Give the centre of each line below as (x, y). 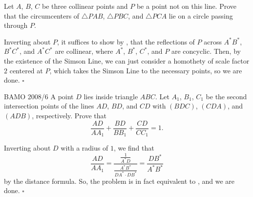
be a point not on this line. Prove (187, 6)
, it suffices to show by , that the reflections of (126, 41)
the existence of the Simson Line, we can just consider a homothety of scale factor (127, 60)
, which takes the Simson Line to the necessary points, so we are (146, 70)
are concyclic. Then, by (206, 51)
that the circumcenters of (42, 15)
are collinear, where (84, 51)
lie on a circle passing (201, 15)
